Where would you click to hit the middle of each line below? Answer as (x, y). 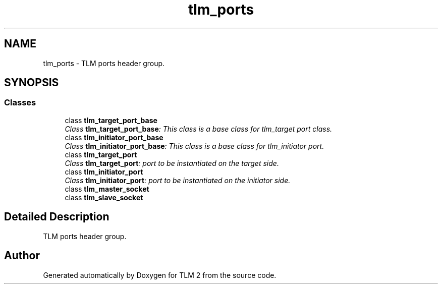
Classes (20, 103)
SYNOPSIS (32, 83)
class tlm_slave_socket (104, 197)
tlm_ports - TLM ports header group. (104, 63)
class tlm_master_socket (107, 189)
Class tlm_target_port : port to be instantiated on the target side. (172, 163)
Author (22, 256)
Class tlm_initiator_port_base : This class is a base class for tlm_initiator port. (195, 146)
